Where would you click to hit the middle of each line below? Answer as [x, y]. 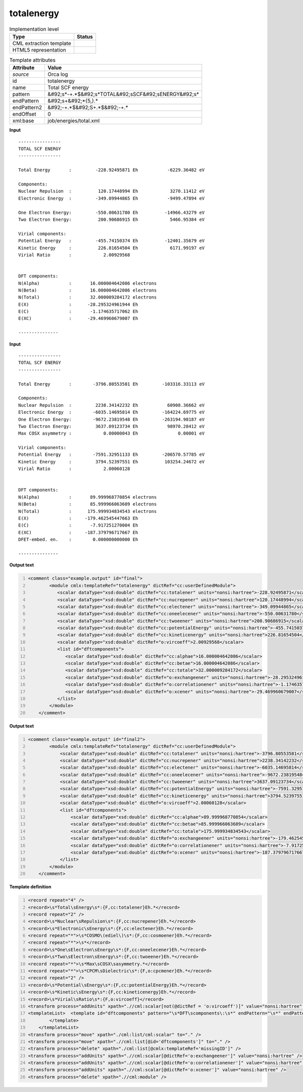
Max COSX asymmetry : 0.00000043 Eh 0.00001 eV [112, 434]
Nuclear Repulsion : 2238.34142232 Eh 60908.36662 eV [112, 405]
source [21, 74]
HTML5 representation [39, 50]
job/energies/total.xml [74, 121]
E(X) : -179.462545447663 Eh [78, 518]
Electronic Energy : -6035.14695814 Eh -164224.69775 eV [112, 412]
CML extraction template [42, 43]
